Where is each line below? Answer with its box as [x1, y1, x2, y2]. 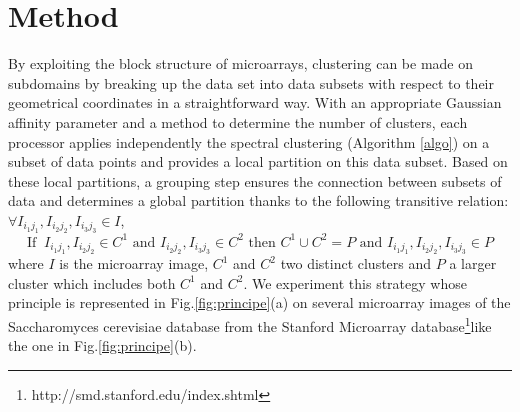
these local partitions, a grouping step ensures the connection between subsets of [8, 170, 502, 191]
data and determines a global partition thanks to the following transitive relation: [8, 190, 509, 211]
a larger [449, 253, 497, 274]
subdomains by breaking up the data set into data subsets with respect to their [8, 72, 494, 93]
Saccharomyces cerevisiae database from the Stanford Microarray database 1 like [8, 312, 492, 336]
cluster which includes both [8, 272, 176, 293]
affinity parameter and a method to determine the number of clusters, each [8, 111, 468, 132]
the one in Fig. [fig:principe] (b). [8, 335, 197, 356]
